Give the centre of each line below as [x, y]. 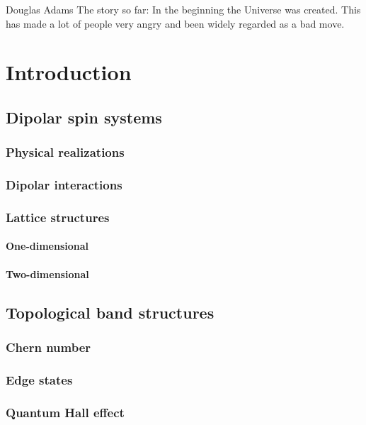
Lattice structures [58, 217]
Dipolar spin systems [84, 117]
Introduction [69, 72]
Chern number [48, 347]
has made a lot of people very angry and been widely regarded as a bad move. [175, 23]
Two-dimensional [47, 274]
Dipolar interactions [64, 185]
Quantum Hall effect [65, 412]
